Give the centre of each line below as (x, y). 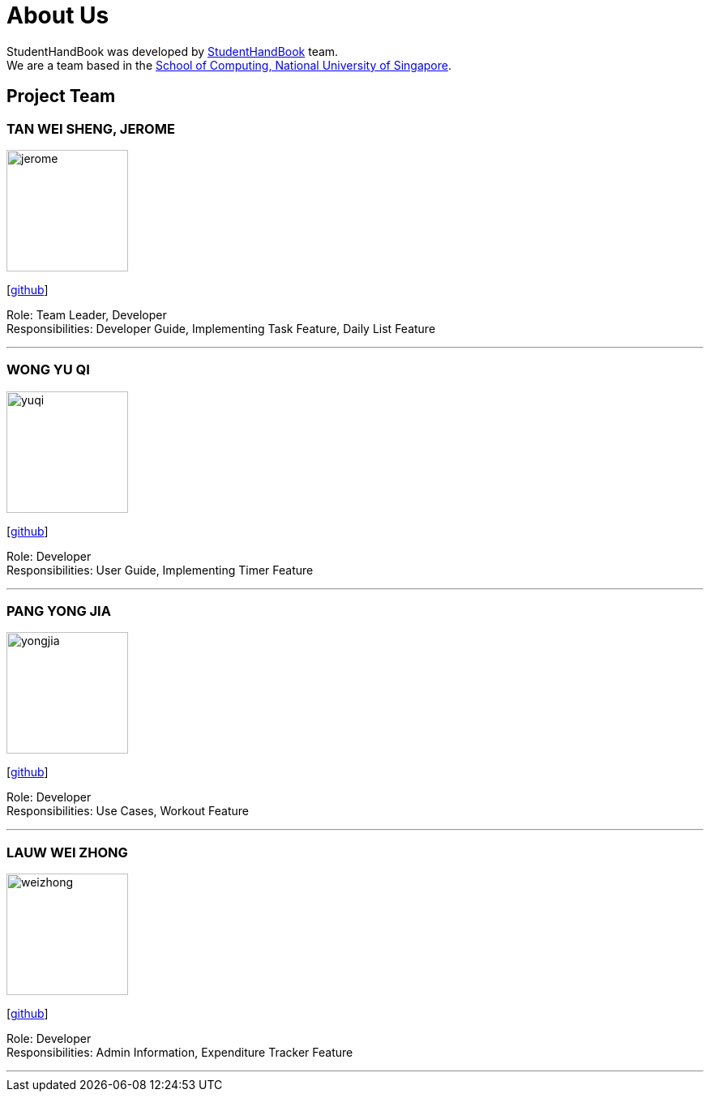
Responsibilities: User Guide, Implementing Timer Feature (160, 570)
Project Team (61, 96)
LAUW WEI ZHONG (67, 852)
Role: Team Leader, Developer (87, 314)
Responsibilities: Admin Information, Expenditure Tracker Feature (180, 1053)
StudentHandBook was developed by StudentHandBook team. (173, 51)
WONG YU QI (48, 370)
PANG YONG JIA (59, 611)
